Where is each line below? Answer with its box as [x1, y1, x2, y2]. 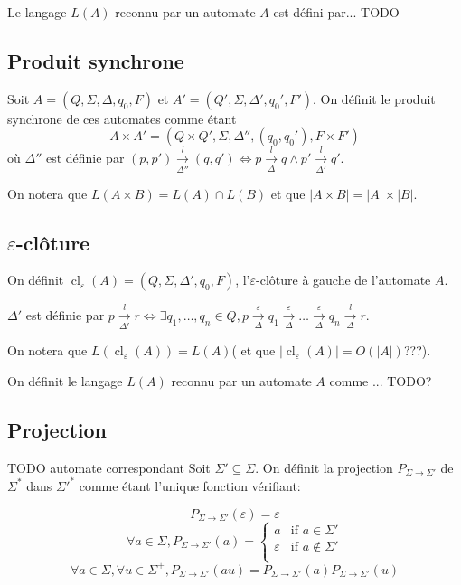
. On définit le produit [312, 89, 436, 108]
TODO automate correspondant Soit [7, 458, 211, 476]
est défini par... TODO [273, 3, 400, 21]
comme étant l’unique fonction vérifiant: [79, 476, 301, 495]
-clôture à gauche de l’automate [256, 270, 431, 289]
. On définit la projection [255, 458, 393, 476]
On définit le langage [7, 372, 123, 391]
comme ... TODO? [329, 372, 432, 391]
